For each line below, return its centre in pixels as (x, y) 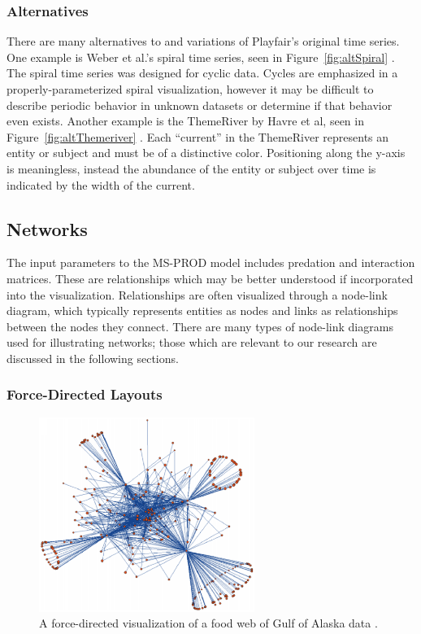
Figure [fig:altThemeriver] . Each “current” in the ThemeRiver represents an (198, 136)
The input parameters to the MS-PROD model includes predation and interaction (211, 262)
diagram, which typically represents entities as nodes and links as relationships (202, 310)
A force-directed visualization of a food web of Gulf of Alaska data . (208, 623)
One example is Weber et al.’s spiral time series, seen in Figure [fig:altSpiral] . (201, 57)
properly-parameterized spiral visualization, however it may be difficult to (190, 89)
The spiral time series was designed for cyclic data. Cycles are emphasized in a (202, 73)
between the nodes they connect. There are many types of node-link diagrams (200, 326)
